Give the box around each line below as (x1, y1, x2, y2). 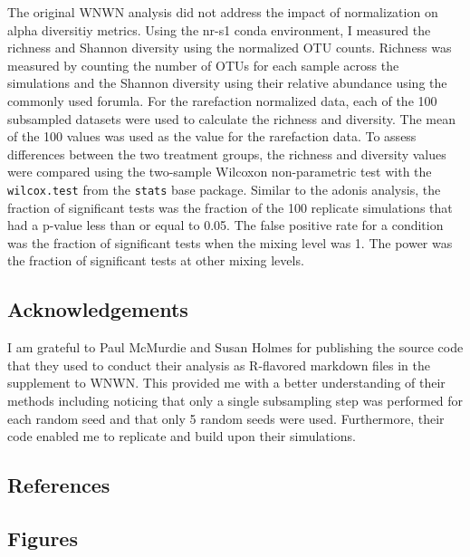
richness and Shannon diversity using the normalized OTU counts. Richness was (7, 38, 452, 57)
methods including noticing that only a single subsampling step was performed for (7, 390, 464, 409)
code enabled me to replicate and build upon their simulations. (7, 427, 356, 446)
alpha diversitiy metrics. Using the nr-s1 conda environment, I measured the (7, 20, 431, 39)
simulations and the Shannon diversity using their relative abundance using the (7, 73, 447, 92)
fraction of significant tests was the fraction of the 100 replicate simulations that (7, 197, 453, 216)
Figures (7, 523, 78, 552)
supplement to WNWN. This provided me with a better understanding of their (7, 373, 446, 392)
